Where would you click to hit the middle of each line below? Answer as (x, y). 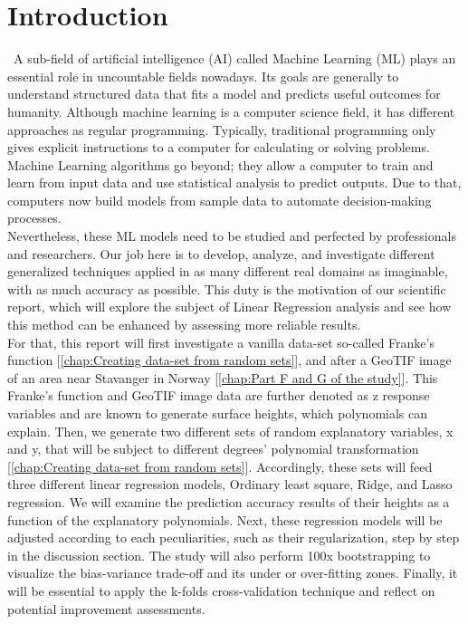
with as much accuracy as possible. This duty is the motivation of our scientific (227, 288)
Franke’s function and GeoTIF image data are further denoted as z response (219, 395)
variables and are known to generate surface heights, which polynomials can (218, 413)
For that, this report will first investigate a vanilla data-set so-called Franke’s (221, 342)
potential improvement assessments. (106, 608)
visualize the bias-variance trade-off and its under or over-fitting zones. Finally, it (233, 573)
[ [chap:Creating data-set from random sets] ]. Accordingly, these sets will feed (220, 466)
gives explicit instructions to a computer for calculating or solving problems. (219, 147)
